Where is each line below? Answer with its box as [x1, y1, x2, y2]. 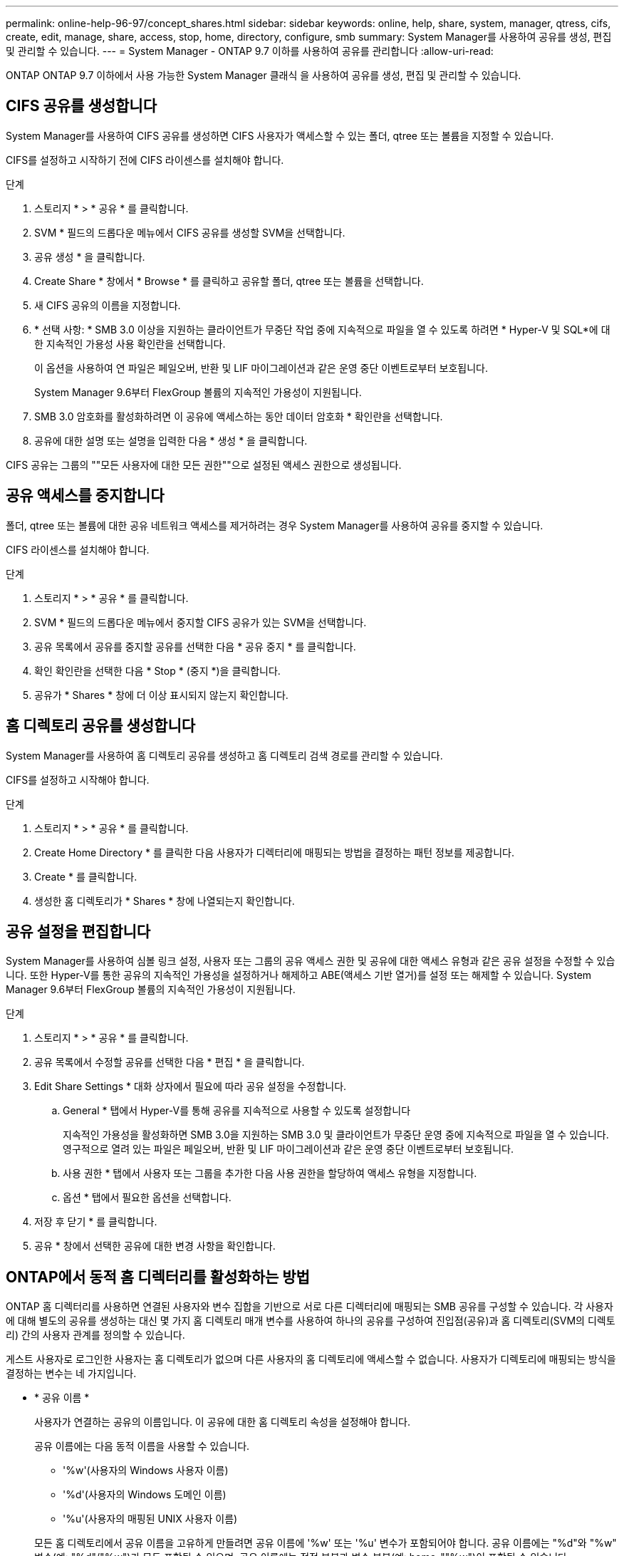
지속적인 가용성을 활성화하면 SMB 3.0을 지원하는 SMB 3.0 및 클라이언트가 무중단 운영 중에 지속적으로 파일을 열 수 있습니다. [63, 1129, 609, 1141]
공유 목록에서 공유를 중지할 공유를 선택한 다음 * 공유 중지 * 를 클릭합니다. [34, 640, 356, 653]
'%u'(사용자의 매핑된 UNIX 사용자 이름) [63, 1513, 238, 1525]
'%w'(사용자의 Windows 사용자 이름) [63, 1464, 229, 1477]
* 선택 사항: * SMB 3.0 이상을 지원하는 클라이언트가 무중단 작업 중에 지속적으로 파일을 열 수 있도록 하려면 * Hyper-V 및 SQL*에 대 [34, 323, 610, 336]
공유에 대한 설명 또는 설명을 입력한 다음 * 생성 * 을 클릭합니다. [34, 434, 308, 447]
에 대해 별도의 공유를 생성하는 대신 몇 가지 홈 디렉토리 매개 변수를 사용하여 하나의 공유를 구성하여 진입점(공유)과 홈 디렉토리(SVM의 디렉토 [6, 1314, 615, 1327]
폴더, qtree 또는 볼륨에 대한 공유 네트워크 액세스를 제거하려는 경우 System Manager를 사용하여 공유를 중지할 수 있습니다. [6, 519, 544, 531]
